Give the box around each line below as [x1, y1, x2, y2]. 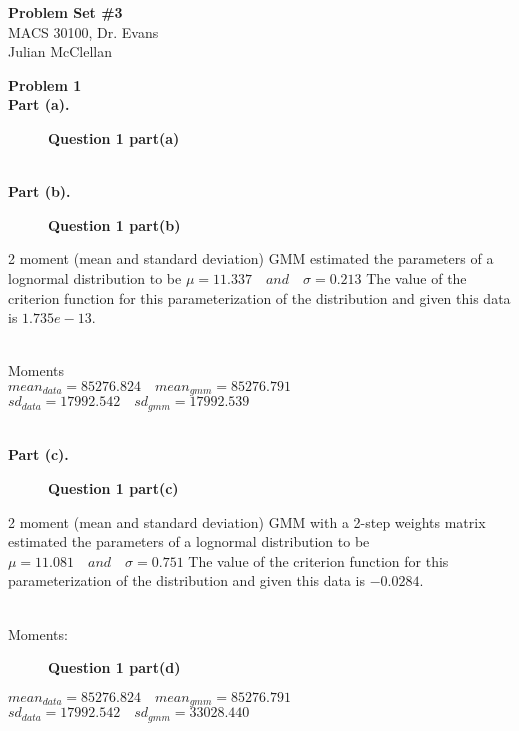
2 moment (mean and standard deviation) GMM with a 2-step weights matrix [8, 511, 486, 532]
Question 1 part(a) [48, 127, 180, 148]
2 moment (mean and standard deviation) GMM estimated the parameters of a [8, 248, 494, 269]
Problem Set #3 [8, 2, 123, 22]
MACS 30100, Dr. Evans [8, 21, 159, 42]
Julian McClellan [8, 41, 113, 62]
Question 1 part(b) [48, 214, 181, 235]
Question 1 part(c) [48, 478, 179, 498]
